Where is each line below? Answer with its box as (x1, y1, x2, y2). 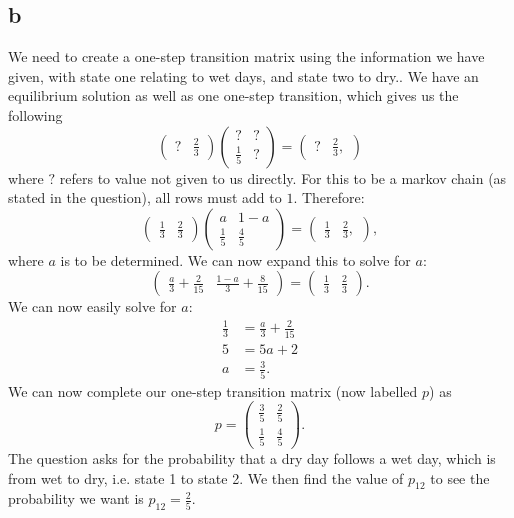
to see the (430, 467, 490, 488)
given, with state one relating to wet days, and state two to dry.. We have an (8, 65, 479, 86)
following (8, 104, 63, 125)
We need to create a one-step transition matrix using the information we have (8, 46, 485, 67)
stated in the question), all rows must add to (8, 187, 282, 208)
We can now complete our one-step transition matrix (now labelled (8, 380, 418, 401)
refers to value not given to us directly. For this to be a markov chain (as (59, 167, 507, 188)
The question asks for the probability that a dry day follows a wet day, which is (8, 448, 496, 469)
